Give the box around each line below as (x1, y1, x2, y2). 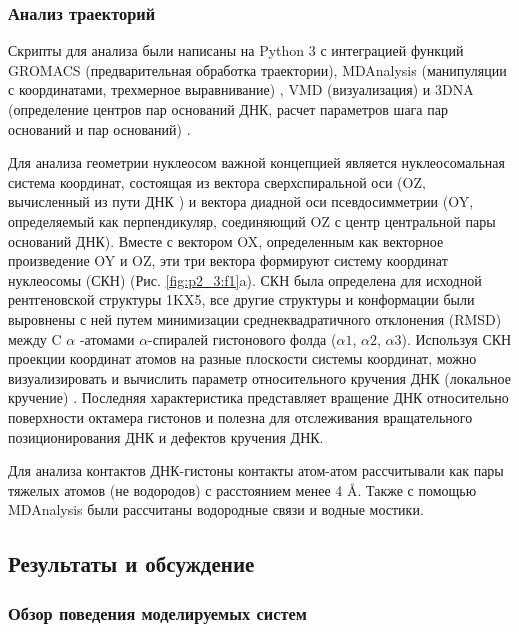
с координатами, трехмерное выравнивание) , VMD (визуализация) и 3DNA (8, 79, 474, 100)
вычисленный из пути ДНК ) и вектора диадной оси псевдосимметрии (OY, (8, 191, 474, 212)
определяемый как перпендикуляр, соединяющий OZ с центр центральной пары (8, 210, 496, 231)
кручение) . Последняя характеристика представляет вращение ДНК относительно (8, 387, 509, 408)
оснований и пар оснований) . (8, 118, 191, 139)
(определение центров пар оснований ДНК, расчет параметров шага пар (8, 99, 448, 119)
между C (8, 328, 62, 349)
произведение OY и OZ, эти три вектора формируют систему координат (8, 250, 448, 271)
